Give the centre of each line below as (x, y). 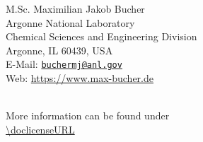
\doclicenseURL (40, 129)
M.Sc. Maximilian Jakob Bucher (75, 8)
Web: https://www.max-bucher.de (80, 78)
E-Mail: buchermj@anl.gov (64, 64)
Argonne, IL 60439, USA (59, 50)
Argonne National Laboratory (70, 22)
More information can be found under (88, 116)
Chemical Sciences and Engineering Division (101, 36)
